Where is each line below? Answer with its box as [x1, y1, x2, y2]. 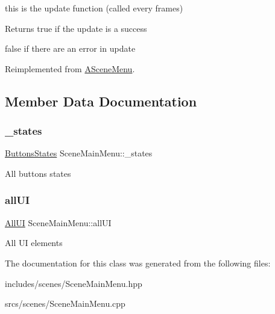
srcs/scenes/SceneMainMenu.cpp [5, 297, 125, 310]
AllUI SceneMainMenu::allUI [5, 216, 112, 229]
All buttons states [5, 167, 71, 179]
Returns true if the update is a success [5, 22, 147, 34]
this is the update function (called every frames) [5, 2, 183, 14]
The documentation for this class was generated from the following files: [5, 256, 271, 269]
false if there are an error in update [5, 42, 136, 55]
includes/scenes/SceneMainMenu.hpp [5, 277, 142, 289]
